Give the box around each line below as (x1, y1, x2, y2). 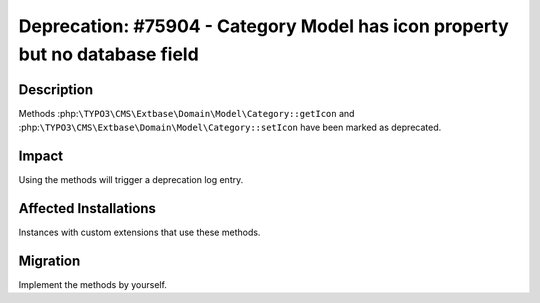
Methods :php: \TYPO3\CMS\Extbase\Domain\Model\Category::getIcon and (18, 107, 355, 119)
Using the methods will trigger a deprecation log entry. (18, 174, 244, 186)
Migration (18, 252, 81, 269)
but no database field (18, 43, 199, 65)
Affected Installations (18, 200, 157, 217)
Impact (18, 148, 64, 165)
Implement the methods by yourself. (18, 278, 167, 290)
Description (18, 81, 94, 98)
